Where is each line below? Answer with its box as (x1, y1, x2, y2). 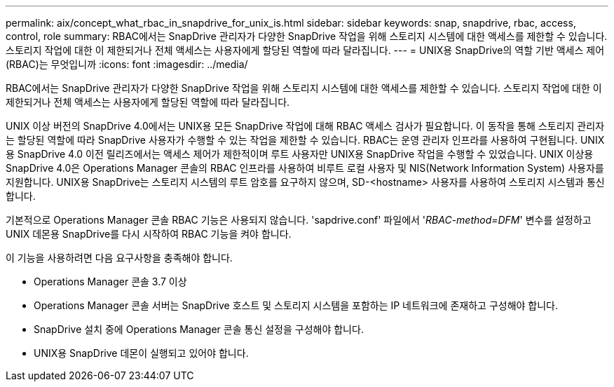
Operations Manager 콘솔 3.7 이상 (34, 276, 187, 287)
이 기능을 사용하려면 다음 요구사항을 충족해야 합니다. (6, 252, 233, 264)
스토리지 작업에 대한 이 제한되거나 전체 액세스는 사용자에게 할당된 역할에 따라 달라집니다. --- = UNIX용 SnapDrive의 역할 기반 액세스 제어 (6, 44, 605, 56)
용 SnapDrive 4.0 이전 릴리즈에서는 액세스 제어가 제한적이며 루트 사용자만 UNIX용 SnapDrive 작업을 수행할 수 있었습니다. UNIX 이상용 (6, 148, 594, 160)
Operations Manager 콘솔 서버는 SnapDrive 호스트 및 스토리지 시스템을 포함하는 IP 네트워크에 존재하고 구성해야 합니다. (34, 299, 559, 311)
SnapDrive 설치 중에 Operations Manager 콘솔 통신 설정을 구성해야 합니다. (34, 323, 364, 335)
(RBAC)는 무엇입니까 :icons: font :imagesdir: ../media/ (6, 58, 248, 70)
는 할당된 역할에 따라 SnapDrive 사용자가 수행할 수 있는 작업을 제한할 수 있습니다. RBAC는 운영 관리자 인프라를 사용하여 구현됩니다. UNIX (6, 134, 605, 146)
